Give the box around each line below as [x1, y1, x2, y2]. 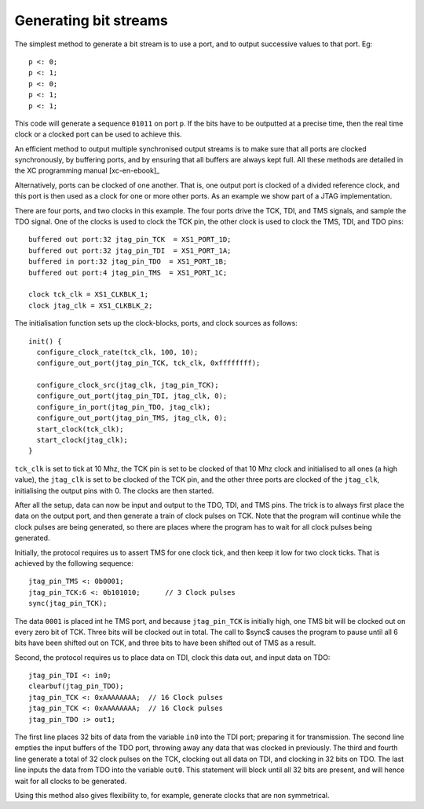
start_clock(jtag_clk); [36, 435, 129, 445]
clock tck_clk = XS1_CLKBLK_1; [28, 290, 149, 299]
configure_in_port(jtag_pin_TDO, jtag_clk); [36, 403, 211, 411]
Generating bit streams [14, 12, 168, 29]
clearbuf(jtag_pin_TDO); [28, 682, 124, 691]
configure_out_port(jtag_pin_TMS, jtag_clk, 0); [36, 414, 228, 423]
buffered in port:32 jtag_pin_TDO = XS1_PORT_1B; [28, 257, 228, 266]
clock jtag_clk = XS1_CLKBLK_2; [28, 301, 153, 310]
